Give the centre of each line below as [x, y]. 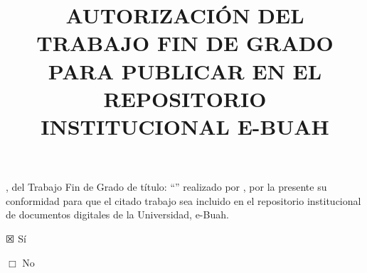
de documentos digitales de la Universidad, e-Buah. [117, 214]
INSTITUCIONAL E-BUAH [185, 126]
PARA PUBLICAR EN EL [185, 71]
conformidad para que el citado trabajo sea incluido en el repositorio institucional [183, 200]
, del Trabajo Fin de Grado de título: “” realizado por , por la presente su [166, 187]
